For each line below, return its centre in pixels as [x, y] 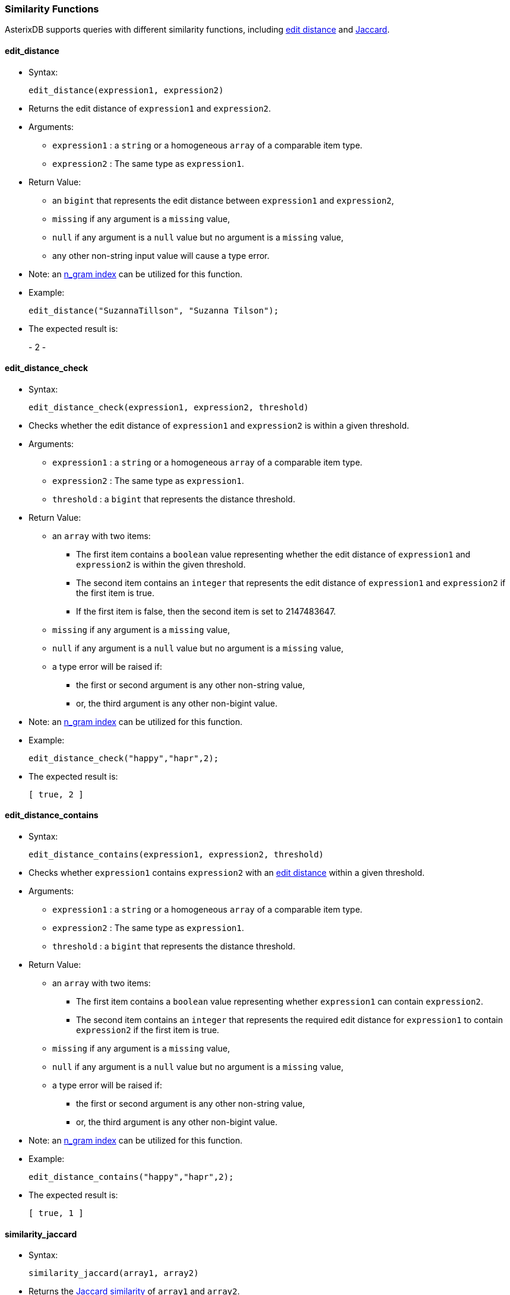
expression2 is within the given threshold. [161, 564]
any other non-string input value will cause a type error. [161, 255]
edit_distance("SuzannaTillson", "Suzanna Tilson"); [154, 310]
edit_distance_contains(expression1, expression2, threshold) [176, 855]
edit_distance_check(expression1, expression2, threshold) [169, 407]
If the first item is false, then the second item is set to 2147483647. [206, 611]
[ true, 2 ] [56, 794]
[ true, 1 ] [56, 1213]
